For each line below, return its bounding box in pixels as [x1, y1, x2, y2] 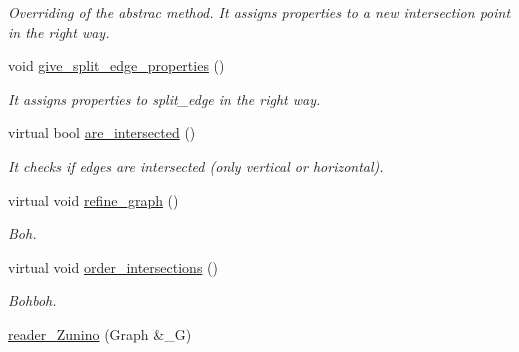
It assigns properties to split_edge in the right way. [8, 88, 321, 109]
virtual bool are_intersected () [8, 122, 196, 143]
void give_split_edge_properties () [8, 55, 225, 76]
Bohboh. [8, 290, 57, 311]
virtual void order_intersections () [8, 256, 218, 277]
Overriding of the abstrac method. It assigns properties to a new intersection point [8, 2, 511, 22]
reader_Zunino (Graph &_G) [8, 323, 192, 344]
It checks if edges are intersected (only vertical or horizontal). [8, 155, 384, 176]
